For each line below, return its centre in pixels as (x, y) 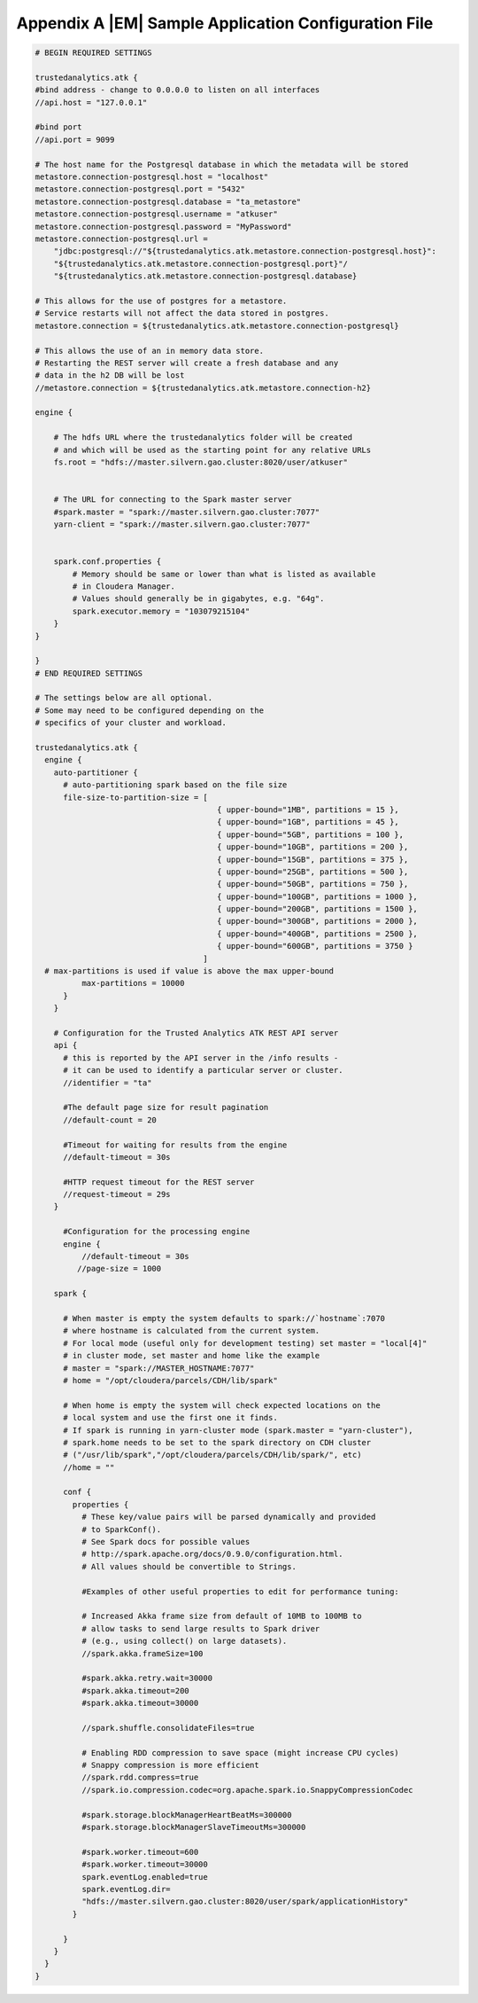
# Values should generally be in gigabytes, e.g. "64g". (198, 599)
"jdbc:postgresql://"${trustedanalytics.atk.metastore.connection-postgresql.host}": (245, 251)
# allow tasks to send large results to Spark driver (200, 1628)
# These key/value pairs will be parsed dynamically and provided (228, 1517)
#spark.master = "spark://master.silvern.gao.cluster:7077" (187, 512)
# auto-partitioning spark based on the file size (175, 785)
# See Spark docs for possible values (166, 1542)
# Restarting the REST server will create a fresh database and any (187, 363)
